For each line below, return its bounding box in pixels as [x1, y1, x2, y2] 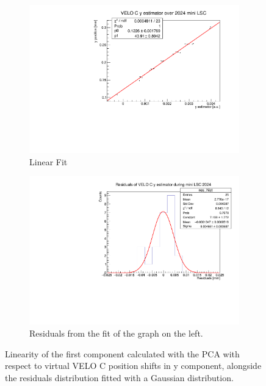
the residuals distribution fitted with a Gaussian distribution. [5, 371, 234, 384]
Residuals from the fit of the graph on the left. [29, 327, 203, 339]
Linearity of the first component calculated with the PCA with [5, 347, 240, 360]
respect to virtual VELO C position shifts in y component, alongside [5, 359, 262, 372]
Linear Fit [29, 155, 68, 168]
